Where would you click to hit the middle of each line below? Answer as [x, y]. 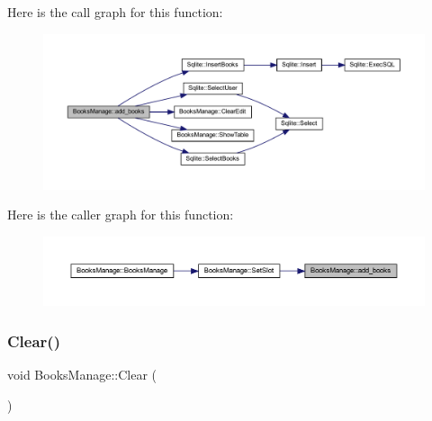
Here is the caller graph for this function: [121, 215]
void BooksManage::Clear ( [82, 375]
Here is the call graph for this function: [115, 12]
